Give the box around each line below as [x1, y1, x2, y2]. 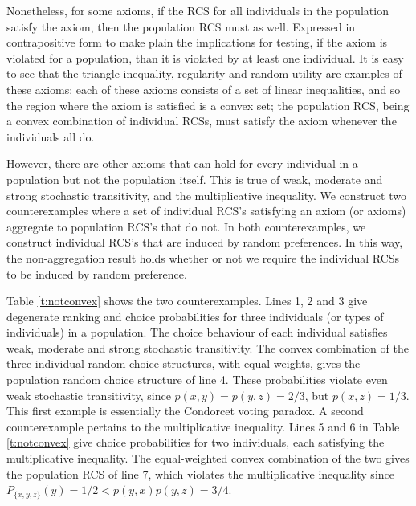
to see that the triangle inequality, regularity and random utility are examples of [6, 65, 402, 82]
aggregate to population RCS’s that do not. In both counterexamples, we [6, 218, 366, 235]
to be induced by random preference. [6, 265, 187, 282]
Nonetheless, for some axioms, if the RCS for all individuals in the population [6, 2, 389, 18]
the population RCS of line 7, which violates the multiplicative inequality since [6, 465, 394, 482]
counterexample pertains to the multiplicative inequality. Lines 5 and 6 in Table [6, 418, 400, 435]
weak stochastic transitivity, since [6, 386, 171, 403]
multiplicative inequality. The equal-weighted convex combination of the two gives [6, 450, 410, 467]
